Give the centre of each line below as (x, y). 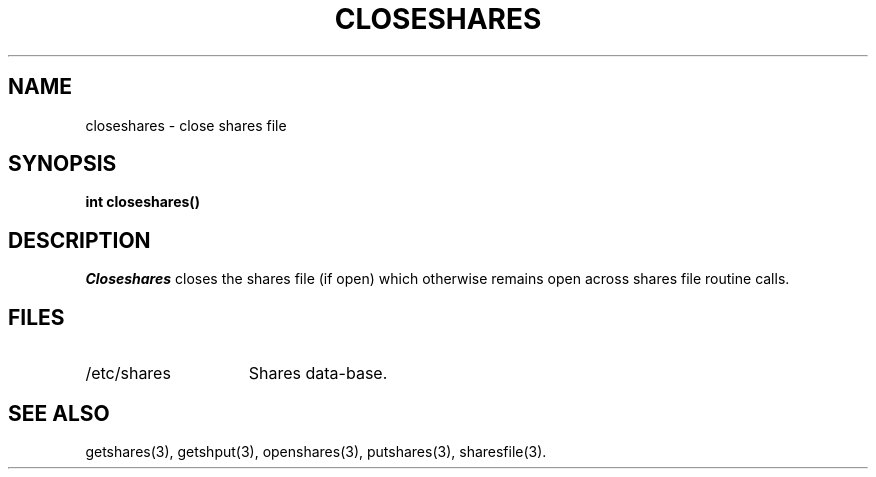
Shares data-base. (318, 373)
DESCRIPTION (79, 240)
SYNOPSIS (62, 164)
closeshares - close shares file (186, 125)
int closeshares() (142, 202)
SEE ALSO (59, 413)
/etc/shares (128, 373)
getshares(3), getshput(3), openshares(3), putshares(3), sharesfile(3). (316, 451)
